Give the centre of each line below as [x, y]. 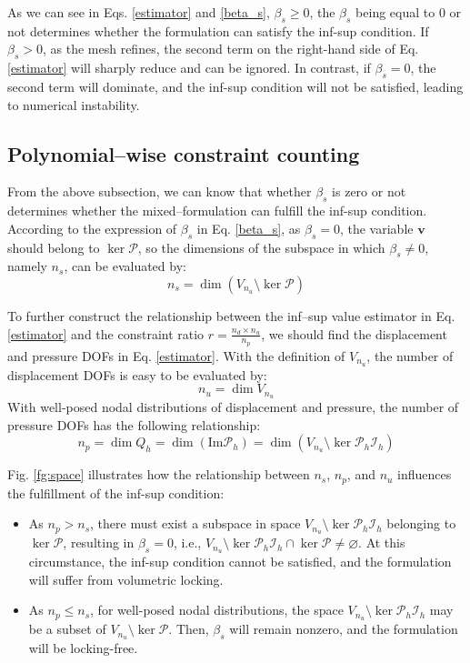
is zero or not [369, 191]
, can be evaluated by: [125, 266]
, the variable [376, 228]
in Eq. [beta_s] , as [249, 228]
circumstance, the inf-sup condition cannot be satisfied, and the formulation [240, 562]
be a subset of [67, 629]
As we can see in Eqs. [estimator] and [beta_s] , [139, 12]
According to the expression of [92, 228]
